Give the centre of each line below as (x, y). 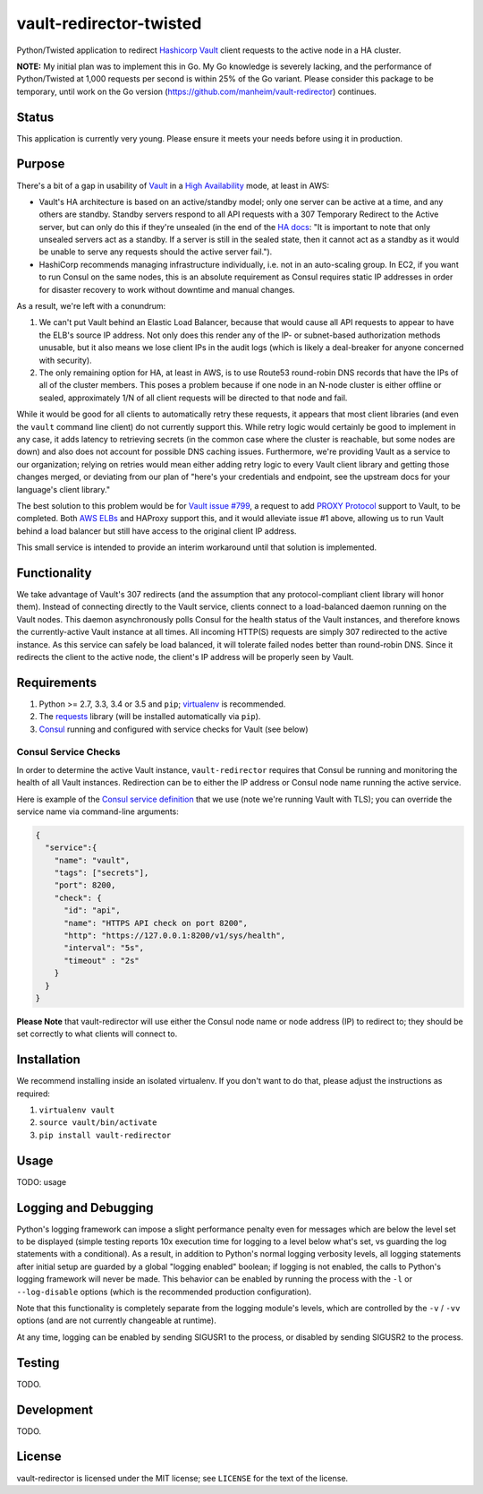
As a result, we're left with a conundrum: (91, 306)
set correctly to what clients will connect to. (97, 1034)
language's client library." (64, 489)
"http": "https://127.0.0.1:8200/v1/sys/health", (175, 936)
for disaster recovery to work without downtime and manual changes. (167, 289)
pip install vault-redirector (105, 1135)
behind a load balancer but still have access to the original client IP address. (157, 531)
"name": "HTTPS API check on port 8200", (156, 923)
